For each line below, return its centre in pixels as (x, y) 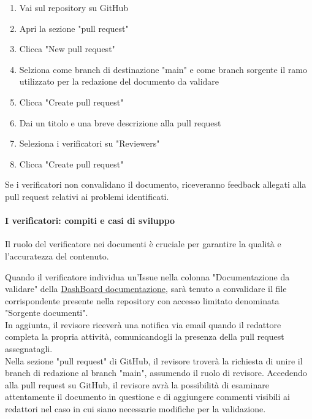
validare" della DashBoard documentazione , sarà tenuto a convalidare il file (146, 289)
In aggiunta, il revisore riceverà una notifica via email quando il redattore (143, 324)
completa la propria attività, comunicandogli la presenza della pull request (145, 336)
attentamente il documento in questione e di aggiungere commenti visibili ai (147, 397)
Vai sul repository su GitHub (74, 7)
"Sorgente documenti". (47, 313)
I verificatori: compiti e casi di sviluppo (90, 221)
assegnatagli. (29, 349)
